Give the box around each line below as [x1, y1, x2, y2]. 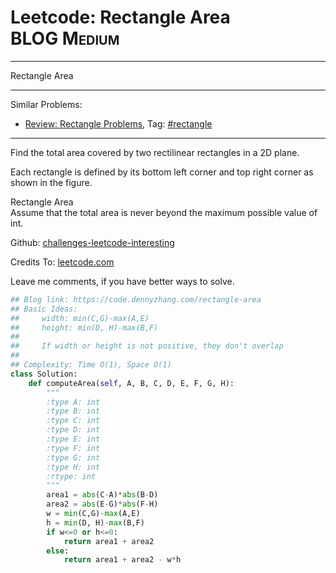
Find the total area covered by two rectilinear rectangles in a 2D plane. [10, 146, 300, 158]
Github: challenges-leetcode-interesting [10, 236, 175, 248]
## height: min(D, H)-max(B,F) [10, 322, 159, 333]
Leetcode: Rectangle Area [10, 6, 231, 29]
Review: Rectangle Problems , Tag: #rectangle [24, 117, 213, 130]
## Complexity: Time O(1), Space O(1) [10, 360, 172, 370]
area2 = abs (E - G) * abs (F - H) [46, 499, 159, 510]
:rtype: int [46, 471, 97, 481]
